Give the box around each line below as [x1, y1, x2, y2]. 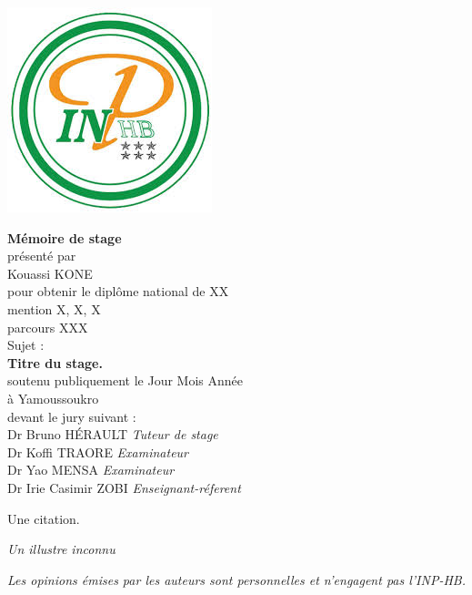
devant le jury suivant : [7, 406, 136, 426]
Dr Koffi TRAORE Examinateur [7, 442, 189, 461]
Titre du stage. [7, 353, 103, 372]
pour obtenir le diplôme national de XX [7, 282, 229, 301]
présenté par [7, 246, 76, 265]
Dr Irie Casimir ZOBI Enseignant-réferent [7, 477, 241, 497]
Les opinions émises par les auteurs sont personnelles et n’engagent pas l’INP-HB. [7, 569, 466, 589]
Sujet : [7, 335, 45, 354]
